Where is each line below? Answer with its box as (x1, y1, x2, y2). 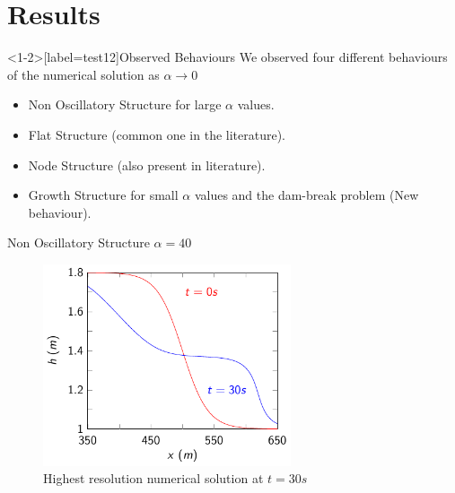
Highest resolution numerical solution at (43, 469, 264, 488)
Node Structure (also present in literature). (28, 155, 266, 174)
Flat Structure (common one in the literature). (28, 125, 285, 143)
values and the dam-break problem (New (194, 186, 419, 204)
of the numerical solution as (7, 65, 160, 83)
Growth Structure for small (28, 186, 179, 204)
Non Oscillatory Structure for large (28, 95, 222, 114)
